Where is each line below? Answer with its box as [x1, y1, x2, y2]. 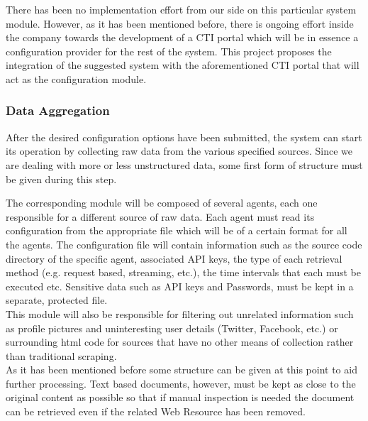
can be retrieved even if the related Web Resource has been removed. [6, 404, 306, 419]
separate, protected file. [6, 292, 108, 307]
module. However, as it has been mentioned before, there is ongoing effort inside [6, 16, 354, 31]
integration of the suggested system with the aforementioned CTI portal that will [6, 58, 359, 72]
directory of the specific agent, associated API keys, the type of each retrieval [6, 251, 342, 266]
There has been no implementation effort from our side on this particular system [6, 2, 357, 16]
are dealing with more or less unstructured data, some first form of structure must [6, 157, 363, 172]
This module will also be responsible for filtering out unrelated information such [6, 306, 354, 321]
